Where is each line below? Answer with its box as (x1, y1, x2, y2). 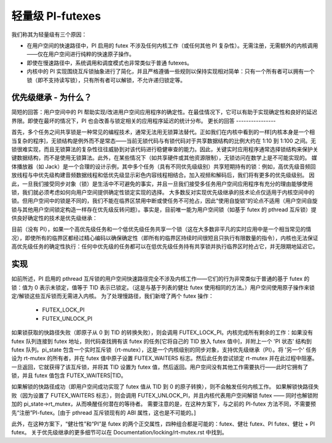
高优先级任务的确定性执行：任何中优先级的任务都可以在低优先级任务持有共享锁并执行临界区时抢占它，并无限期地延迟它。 (11, 243, 318, 250)
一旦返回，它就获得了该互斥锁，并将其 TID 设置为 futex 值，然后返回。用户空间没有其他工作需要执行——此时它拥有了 (11, 363, 309, 370)
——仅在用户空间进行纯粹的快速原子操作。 (26, 50, 135, 58)
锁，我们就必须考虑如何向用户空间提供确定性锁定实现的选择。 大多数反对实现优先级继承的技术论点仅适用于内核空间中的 (11, 188, 315, 196)
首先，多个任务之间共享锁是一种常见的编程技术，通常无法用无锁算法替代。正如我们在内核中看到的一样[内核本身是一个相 (11, 128, 315, 136)
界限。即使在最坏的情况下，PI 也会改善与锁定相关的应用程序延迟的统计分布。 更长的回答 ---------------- (11, 117, 276, 124)
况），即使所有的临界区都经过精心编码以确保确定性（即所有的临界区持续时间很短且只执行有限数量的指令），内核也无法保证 (11, 234, 318, 241)
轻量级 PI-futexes (11, 9, 101, 23)
